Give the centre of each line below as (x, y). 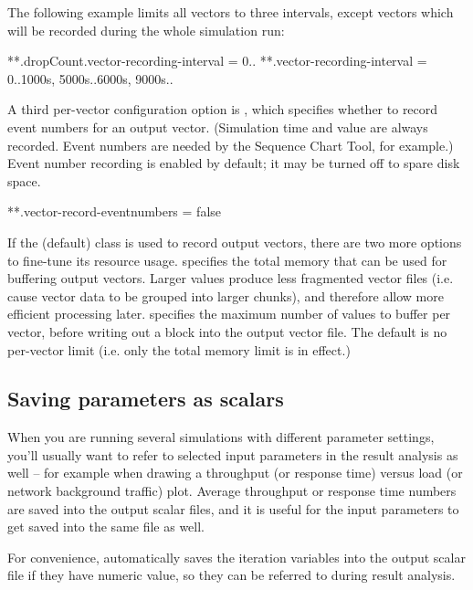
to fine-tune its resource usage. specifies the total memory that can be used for (227, 260)
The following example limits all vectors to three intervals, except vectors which (231, 12)
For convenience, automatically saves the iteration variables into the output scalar (236, 557)
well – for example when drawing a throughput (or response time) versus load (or (235, 473)
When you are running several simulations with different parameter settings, (221, 437)
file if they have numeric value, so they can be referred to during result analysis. (231, 575)
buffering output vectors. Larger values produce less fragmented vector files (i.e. (231, 278)
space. (24, 180)
